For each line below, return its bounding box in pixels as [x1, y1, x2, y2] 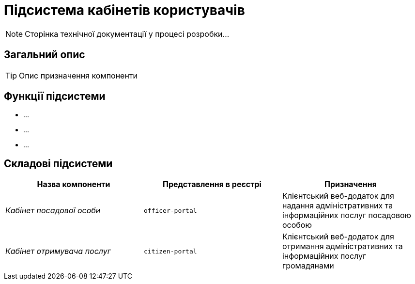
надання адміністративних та [282, 201, 393, 211]
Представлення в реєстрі [162, 179, 261, 189]
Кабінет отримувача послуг [5, 246, 111, 256]
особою [282, 220, 312, 230]
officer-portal [143, 206, 197, 214]
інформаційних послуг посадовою [282, 210, 412, 221]
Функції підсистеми [4, 90, 106, 103]
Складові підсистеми [4, 157, 113, 170]
